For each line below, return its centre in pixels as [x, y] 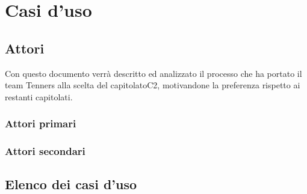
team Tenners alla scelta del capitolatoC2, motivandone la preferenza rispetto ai [153, 85]
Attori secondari [45, 151]
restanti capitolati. [39, 96]
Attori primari [41, 123]
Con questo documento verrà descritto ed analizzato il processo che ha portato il [153, 73]
